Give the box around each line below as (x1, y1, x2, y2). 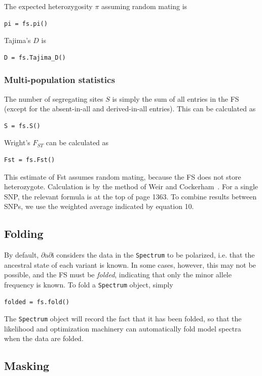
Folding (4, 226, 44, 241)
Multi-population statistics (4, 73, 115, 86)
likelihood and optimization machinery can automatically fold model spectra (4, 323, 241, 333)
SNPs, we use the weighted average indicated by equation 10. (4, 201, 194, 212)
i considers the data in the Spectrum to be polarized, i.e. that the (52, 249, 255, 260)
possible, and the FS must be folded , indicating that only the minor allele (4, 269, 232, 280)
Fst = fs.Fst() (4, 156, 55, 163)
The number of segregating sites (4, 93, 103, 104)
